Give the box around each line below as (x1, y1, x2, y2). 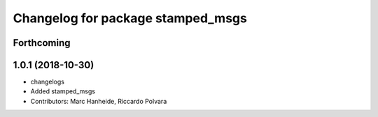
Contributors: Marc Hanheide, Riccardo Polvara (30, 97, 167, 105)
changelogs (30, 77, 64, 86)
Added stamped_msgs (30, 87, 96, 95)
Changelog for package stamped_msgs (13, 10, 248, 26)
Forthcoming (13, 37, 71, 49)
